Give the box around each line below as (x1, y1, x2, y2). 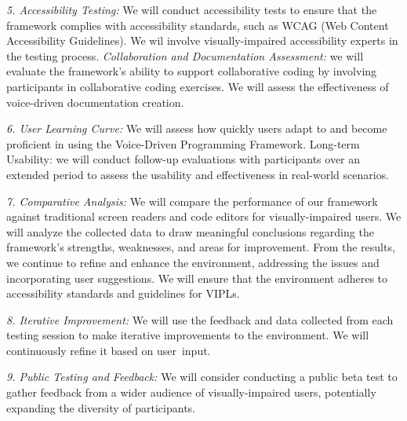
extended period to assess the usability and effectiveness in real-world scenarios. (6, 166, 390, 182)
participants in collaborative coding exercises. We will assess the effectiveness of (6, 78, 389, 94)
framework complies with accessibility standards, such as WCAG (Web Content (6, 16, 389, 33)
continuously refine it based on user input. (6, 342, 211, 358)
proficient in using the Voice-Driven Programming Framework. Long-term (6, 135, 360, 152)
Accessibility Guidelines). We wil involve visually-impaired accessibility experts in (6, 32, 398, 49)
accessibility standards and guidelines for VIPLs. (6, 285, 240, 302)
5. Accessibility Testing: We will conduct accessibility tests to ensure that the (6, 2, 377, 17)
